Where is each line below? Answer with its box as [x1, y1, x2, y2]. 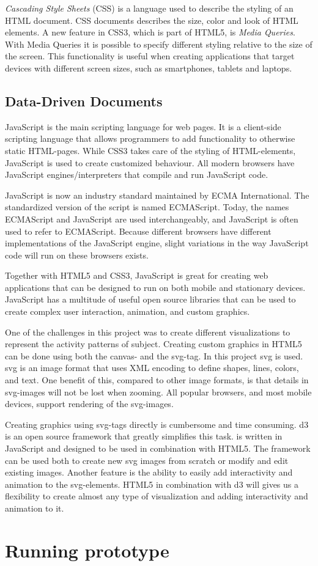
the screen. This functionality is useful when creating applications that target [5, 50, 295, 62]
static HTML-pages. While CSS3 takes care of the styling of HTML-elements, [5, 144, 296, 156]
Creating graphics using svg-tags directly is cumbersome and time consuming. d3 [5, 417, 309, 430]
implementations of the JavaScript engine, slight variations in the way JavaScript [5, 237, 309, 249]
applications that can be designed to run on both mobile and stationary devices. [5, 281, 306, 293]
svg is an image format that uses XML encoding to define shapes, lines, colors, [5, 361, 299, 374]
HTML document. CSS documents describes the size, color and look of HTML [5, 13, 298, 26]
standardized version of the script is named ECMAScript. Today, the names [5, 200, 289, 213]
